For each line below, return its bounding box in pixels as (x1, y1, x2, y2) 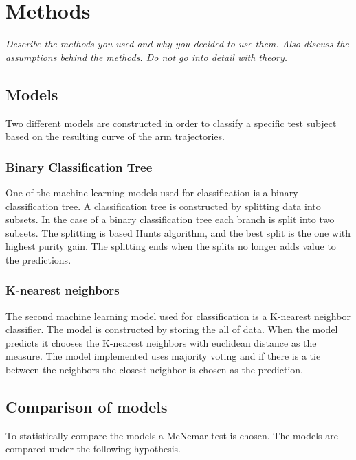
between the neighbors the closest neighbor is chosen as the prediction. (5, 363, 303, 377)
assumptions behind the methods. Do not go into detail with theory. (5, 49, 288, 64)
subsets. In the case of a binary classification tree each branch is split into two (5, 212, 335, 227)
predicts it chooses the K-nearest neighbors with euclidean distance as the (5, 335, 317, 349)
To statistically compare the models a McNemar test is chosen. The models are (5, 428, 338, 442)
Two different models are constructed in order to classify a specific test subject (5, 115, 337, 130)
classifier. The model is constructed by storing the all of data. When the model (5, 322, 338, 336)
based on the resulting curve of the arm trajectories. (5, 129, 225, 143)
